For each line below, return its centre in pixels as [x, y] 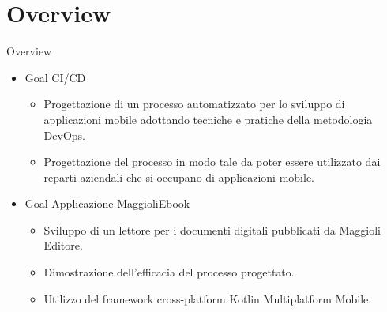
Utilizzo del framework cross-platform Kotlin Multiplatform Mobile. [208, 298]
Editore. [63, 245]
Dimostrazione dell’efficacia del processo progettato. [169, 272]
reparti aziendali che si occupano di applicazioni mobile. [179, 177]
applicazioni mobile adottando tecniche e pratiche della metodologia [208, 119]
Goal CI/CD [55, 77]
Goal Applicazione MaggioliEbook [107, 203]
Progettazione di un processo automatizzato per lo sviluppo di [194, 104]
